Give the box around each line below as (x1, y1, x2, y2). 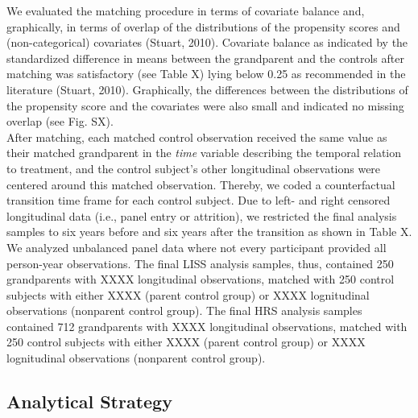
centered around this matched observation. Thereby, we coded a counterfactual (6, 176, 395, 192)
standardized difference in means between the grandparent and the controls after (6, 49, 404, 66)
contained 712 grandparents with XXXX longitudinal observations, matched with (6, 317, 408, 334)
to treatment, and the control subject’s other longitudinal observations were (6, 159, 381, 176)
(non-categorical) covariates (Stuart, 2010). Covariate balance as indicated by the (6, 34, 408, 51)
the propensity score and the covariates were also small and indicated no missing (6, 97, 404, 114)
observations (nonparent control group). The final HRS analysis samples (6, 302, 362, 319)
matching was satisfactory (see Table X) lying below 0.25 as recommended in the (6, 65, 406, 82)
